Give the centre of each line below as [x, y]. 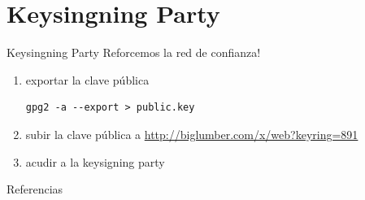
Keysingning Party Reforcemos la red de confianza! [134, 52]
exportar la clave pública [87, 79]
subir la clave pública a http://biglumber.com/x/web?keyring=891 [192, 134]
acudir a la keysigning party [95, 161]
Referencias [35, 189]
